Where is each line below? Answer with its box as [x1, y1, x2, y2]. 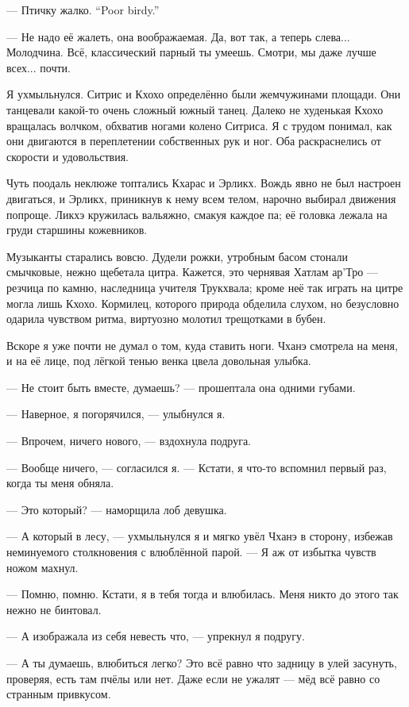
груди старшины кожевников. [6, 221, 148, 238]
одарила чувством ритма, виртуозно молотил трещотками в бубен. [6, 310, 326, 327]
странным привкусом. [6, 686, 111, 702]
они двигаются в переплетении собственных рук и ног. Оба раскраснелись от [6, 133, 381, 149]
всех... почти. [6, 59, 71, 75]
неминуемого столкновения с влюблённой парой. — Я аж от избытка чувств [6, 544, 376, 560]
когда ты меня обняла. [6, 475, 114, 491]
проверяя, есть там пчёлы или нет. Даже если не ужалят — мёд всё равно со [6, 670, 380, 686]
